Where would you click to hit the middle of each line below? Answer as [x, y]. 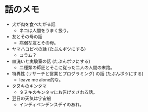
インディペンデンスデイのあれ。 [52, 104]
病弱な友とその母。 [39, 42]
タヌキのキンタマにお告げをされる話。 [58, 92]
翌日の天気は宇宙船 [31, 98]
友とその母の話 [27, 37]
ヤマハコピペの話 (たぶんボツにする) [49, 49]
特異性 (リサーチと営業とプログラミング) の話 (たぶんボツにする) [78, 74]
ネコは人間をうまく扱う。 [45, 30]
